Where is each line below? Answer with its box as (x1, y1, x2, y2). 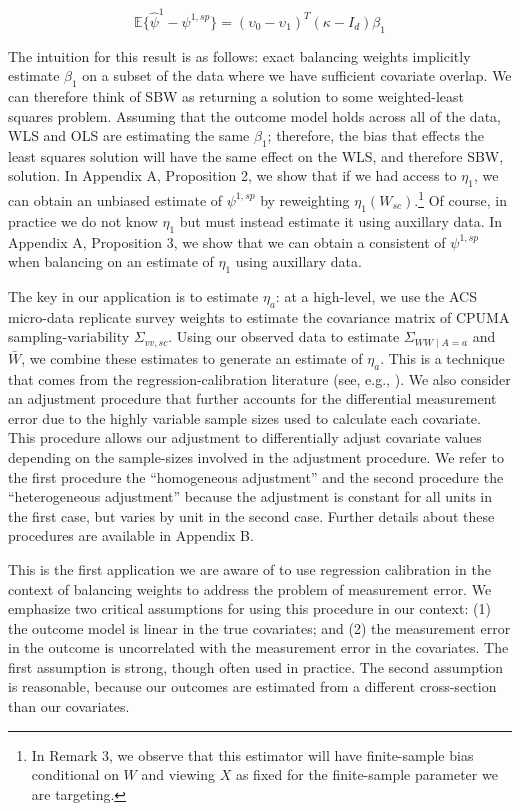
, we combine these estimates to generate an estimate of (21, 347, 363, 368)
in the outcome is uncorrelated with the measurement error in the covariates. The (8, 637, 509, 658)
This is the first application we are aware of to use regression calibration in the (8, 558, 491, 579)
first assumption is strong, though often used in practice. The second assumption (8, 656, 504, 677)
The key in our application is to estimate (8, 285, 259, 306)
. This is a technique (380, 347, 505, 368)
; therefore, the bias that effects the (267, 125, 485, 146)
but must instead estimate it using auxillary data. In (179, 210, 503, 231)
